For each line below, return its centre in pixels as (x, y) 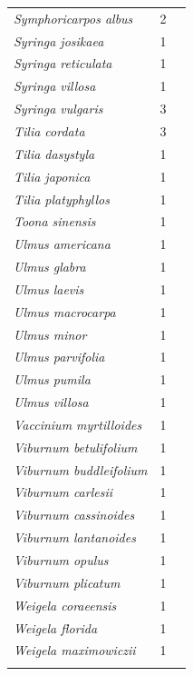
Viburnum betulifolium (76, 447)
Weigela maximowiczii (75, 650)
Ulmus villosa (51, 402)
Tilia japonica (52, 176)
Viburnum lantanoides (75, 537)
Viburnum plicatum (67, 582)
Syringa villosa (55, 86)
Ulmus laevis (49, 288)
